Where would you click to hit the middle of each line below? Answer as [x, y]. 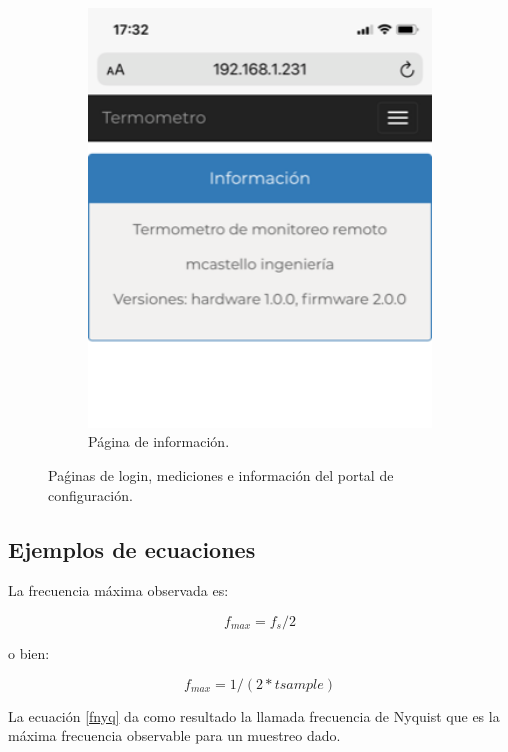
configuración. [90, 494]
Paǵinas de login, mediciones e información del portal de [221, 474]
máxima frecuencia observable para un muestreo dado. [174, 735]
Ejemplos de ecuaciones [132, 548]
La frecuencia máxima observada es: [118, 590]
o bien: [29, 652]
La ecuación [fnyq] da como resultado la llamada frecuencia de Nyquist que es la [254, 715]
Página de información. [159, 441]
